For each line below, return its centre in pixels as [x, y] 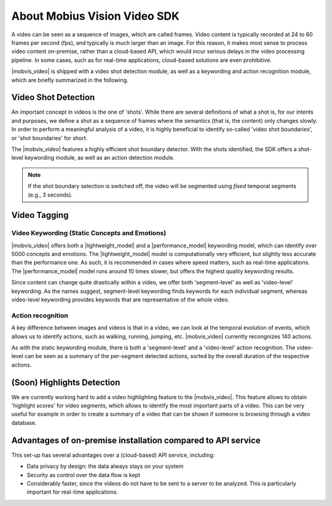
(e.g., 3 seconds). [50, 195]
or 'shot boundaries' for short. [49, 138]
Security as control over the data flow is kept [84, 475]
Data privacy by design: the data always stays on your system [105, 466]
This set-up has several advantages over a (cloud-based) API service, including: [113, 455]
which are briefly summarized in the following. [70, 80]
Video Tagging [40, 215]
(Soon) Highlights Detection [66, 382]
